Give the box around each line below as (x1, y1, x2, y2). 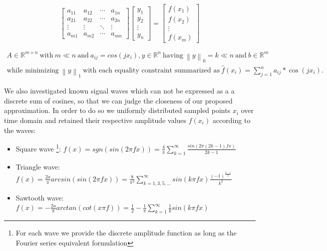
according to (212, 114, 251, 125)
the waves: (4, 124, 36, 135)
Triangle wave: (15, 161, 60, 171)
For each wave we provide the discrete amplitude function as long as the (15, 227, 237, 238)
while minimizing (6, 67, 59, 74)
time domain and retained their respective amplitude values (4, 114, 187, 125)
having (163, 51, 183, 59)
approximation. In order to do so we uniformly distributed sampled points (4, 105, 231, 115)
